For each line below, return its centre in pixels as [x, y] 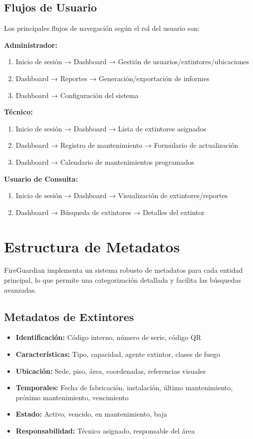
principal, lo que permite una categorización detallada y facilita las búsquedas [123, 280]
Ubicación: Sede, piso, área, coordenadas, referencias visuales [111, 371]
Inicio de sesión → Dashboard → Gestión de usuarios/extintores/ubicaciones [132, 61]
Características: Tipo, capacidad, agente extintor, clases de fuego [118, 354]
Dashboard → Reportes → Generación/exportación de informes [113, 78]
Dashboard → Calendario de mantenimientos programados [105, 162]
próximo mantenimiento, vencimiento [72, 397]
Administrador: [31, 45]
